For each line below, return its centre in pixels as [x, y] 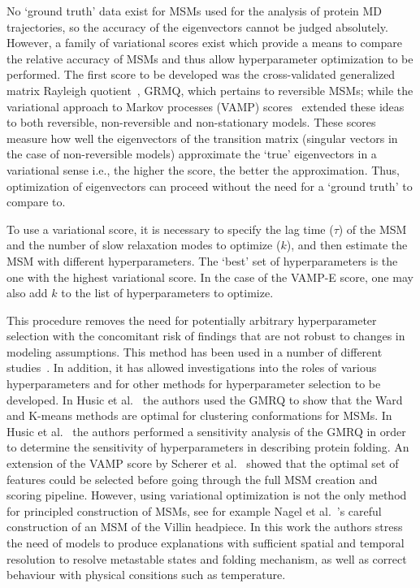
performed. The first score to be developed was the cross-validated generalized [201, 74]
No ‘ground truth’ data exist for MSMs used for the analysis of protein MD [195, 11]
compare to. [36, 202]
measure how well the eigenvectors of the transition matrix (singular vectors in [202, 138]
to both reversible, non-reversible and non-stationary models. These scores [191, 122]
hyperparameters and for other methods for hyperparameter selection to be [194, 384]
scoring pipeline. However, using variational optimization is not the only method [207, 495]
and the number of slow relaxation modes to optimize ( [144, 245]
